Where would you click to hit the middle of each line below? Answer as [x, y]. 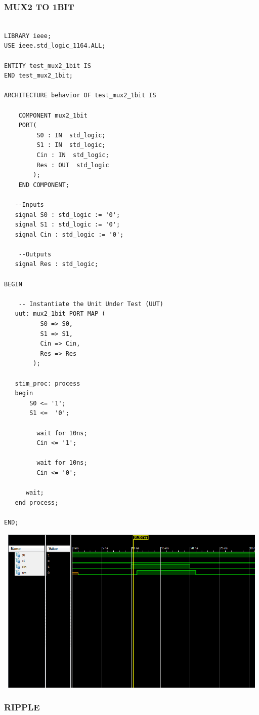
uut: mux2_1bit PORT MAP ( [60, 314]
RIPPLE [22, 707]
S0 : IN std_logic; [71, 135]
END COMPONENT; [44, 185]
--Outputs [35, 254]
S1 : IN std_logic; [71, 145]
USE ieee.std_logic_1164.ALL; [55, 46]
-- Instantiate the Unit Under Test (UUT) [91, 304]
